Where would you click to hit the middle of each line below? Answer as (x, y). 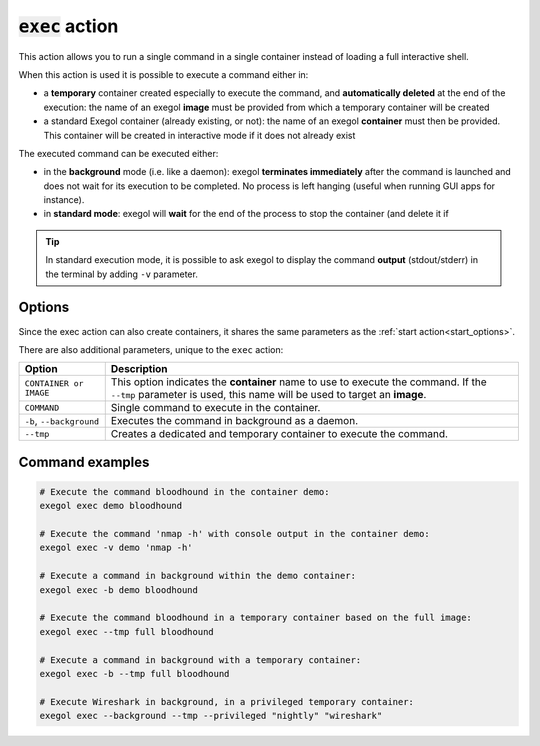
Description (139, 369)
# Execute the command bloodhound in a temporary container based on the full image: (255, 618)
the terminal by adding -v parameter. (122, 274)
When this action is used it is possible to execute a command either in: (163, 74)
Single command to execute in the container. (215, 408)
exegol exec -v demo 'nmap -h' (116, 548)
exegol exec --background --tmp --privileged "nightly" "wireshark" (211, 716)
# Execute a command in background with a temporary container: (200, 659)
